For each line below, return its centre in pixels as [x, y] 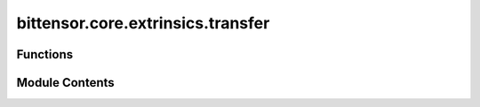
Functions [45, 54]
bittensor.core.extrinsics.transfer [143, 23]
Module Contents [65, 83]
